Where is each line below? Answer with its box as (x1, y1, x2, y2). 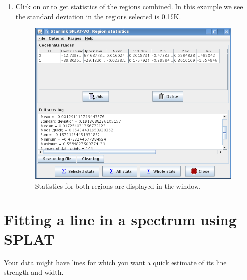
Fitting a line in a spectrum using (4, 209, 237, 229)
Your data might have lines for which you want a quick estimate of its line (4, 257, 227, 267)
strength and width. (4, 267, 64, 277)
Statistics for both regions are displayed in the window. (35, 180, 201, 191)
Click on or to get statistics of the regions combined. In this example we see (15, 1, 243, 11)
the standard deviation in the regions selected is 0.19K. (15, 11, 181, 21)
